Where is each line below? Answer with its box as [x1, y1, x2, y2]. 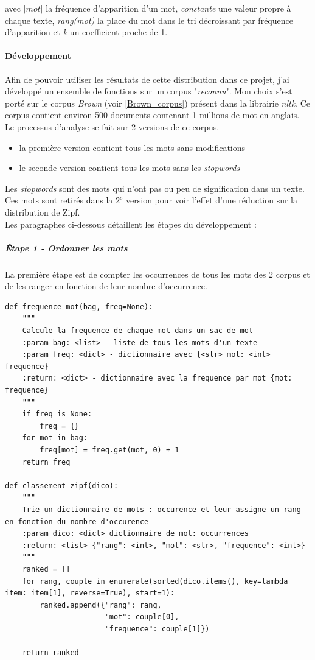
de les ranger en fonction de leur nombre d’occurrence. [5, 279, 207, 292]
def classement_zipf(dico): [5, 481, 119, 490]
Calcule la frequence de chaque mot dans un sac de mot [22, 326, 254, 335]
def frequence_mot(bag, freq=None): [5, 302, 153, 311]
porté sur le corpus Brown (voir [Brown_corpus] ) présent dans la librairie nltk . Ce [5, 96, 310, 109]
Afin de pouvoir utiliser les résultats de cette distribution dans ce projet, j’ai [5, 72, 289, 85]
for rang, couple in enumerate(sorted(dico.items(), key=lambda [22, 577, 288, 586]
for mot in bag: [22, 434, 88, 443]
